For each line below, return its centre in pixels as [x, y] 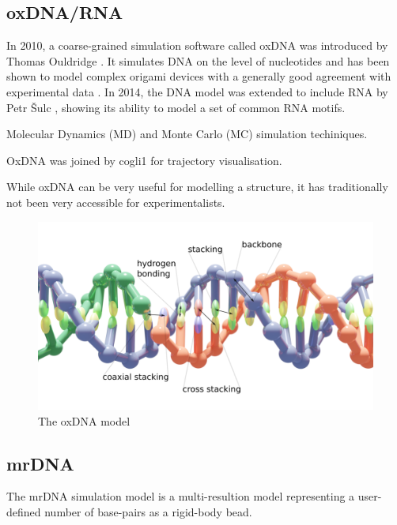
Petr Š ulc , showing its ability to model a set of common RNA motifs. [176, 107]
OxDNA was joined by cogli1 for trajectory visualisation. [144, 160]
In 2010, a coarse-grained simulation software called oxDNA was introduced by [197, 45]
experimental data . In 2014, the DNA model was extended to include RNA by [197, 91]
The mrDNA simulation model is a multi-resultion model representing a [181, 496]
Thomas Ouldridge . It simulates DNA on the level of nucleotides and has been [198, 60]
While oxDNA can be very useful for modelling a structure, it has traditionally [197, 187]
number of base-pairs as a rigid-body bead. [148, 512]
